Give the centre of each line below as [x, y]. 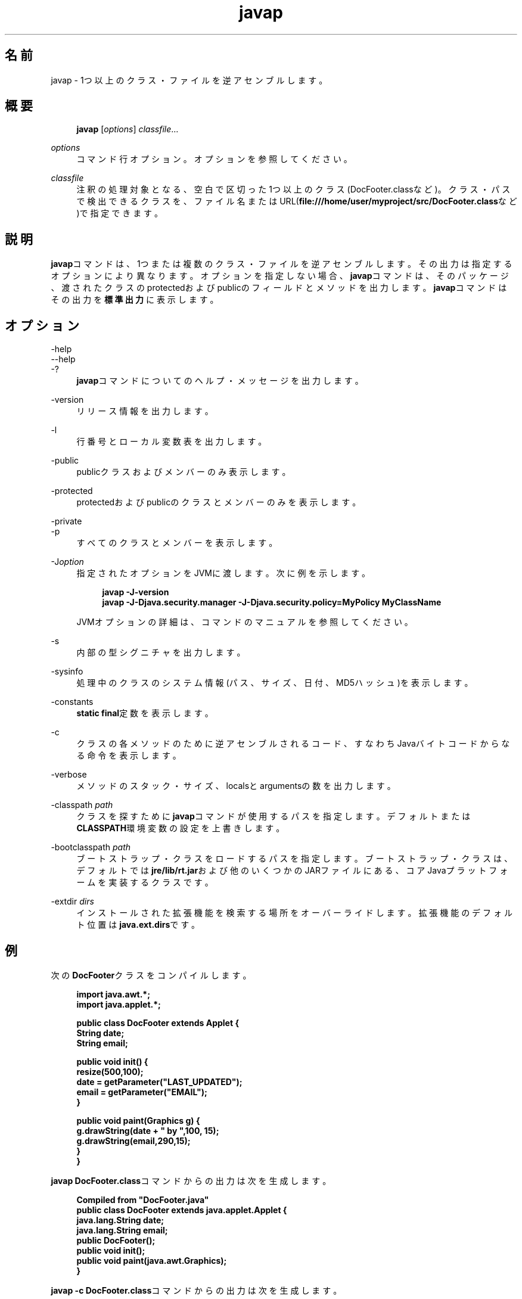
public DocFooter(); [116, 1240]
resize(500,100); [110, 1071]
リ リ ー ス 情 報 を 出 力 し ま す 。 [145, 411]
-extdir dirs [72, 902]
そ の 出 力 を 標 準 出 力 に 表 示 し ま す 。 [135, 300]
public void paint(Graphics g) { [138, 1120]
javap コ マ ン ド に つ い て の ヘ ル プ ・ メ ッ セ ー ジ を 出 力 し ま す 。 [220, 381]
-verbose [69, 775]
